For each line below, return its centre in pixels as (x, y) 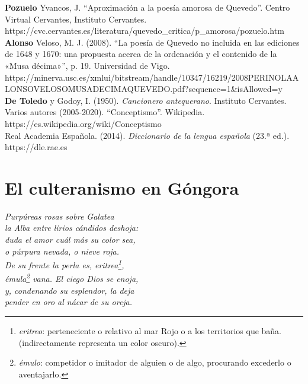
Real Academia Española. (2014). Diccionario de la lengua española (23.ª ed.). (147, 135)
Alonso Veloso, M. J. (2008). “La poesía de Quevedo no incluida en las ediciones (152, 42)
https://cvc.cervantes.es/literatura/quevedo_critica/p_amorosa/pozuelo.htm (145, 31)
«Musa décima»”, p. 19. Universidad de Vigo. (87, 65)
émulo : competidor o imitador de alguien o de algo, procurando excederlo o (155, 362)
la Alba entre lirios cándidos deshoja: (72, 228)
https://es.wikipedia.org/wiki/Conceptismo (83, 123)
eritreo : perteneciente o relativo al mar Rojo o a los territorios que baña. (150, 330)
